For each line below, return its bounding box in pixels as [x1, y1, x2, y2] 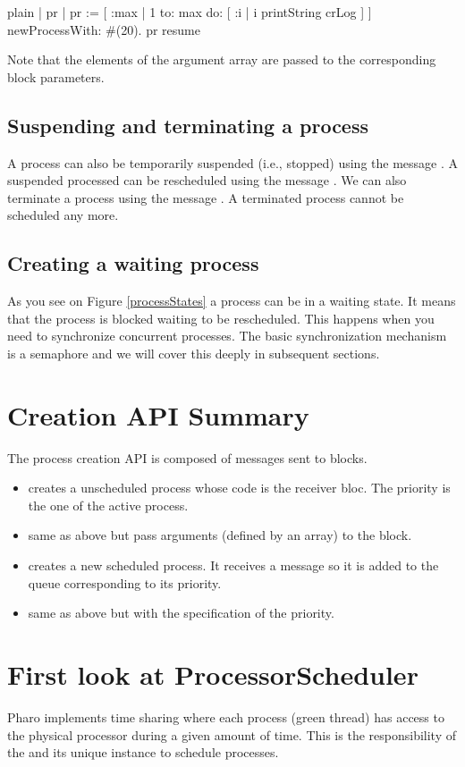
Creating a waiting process [7, 249, 259, 277]
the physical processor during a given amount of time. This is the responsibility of [7, 725, 456, 744]
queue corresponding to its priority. [28, 573, 222, 592]
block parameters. [7, 67, 105, 86]
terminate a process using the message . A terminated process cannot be [7, 188, 404, 206]
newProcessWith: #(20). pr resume [7, 20, 200, 38]
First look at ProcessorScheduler [7, 656, 418, 692]
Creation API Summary [7, 396, 309, 433]
